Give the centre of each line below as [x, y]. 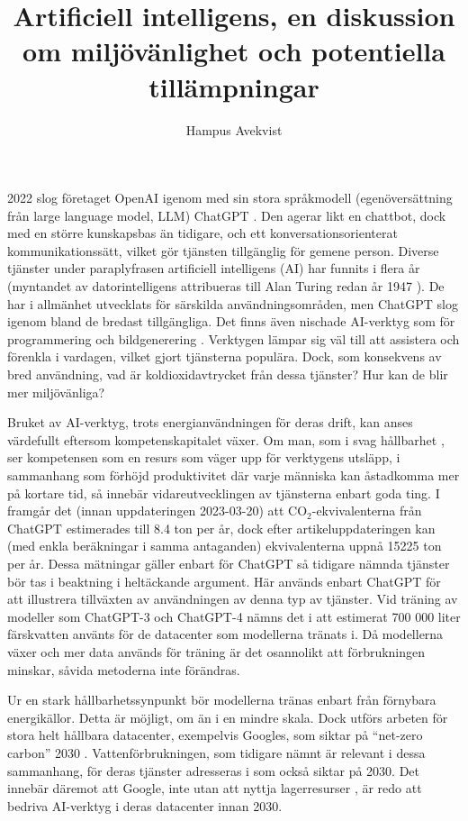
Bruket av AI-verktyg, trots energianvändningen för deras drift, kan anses [210, 422]
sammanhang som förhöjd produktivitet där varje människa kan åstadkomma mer [234, 475]
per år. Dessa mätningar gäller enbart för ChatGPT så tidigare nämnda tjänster [229, 563]
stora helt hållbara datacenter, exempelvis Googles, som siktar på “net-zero [215, 735]
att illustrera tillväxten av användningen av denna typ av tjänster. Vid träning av [233, 599]
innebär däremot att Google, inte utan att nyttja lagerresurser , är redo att [215, 788]
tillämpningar [234, 86]
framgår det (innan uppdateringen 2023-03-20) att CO [157, 511]
